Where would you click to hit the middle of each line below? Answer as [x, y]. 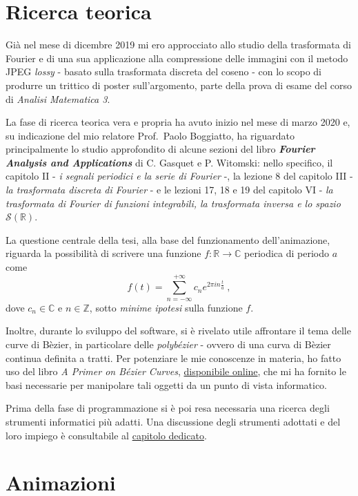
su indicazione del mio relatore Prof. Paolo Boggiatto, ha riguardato [150, 135]
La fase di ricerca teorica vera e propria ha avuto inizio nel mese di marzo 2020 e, [178, 122]
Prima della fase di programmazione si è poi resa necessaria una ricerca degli [168, 408]
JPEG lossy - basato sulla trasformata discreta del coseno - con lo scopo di [164, 71]
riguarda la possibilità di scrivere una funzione [103, 253]
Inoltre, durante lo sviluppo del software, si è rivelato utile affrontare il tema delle [178, 331]
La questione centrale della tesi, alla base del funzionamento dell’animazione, [168, 239]
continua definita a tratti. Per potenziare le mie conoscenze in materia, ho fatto [173, 357]
